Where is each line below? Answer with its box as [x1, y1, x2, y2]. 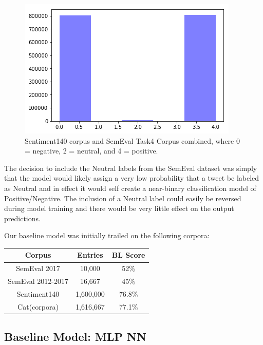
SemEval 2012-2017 [8, 276, 69, 286]
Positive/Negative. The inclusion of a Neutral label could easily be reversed [4, 193, 241, 203]
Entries [77, 250, 103, 260]
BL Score [111, 250, 145, 260]
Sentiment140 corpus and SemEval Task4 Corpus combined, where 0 [25, 135, 240, 146]
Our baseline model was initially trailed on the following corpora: [4, 230, 210, 241]
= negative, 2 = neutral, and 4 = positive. [25, 145, 158, 156]
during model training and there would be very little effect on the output [4, 203, 234, 214]
